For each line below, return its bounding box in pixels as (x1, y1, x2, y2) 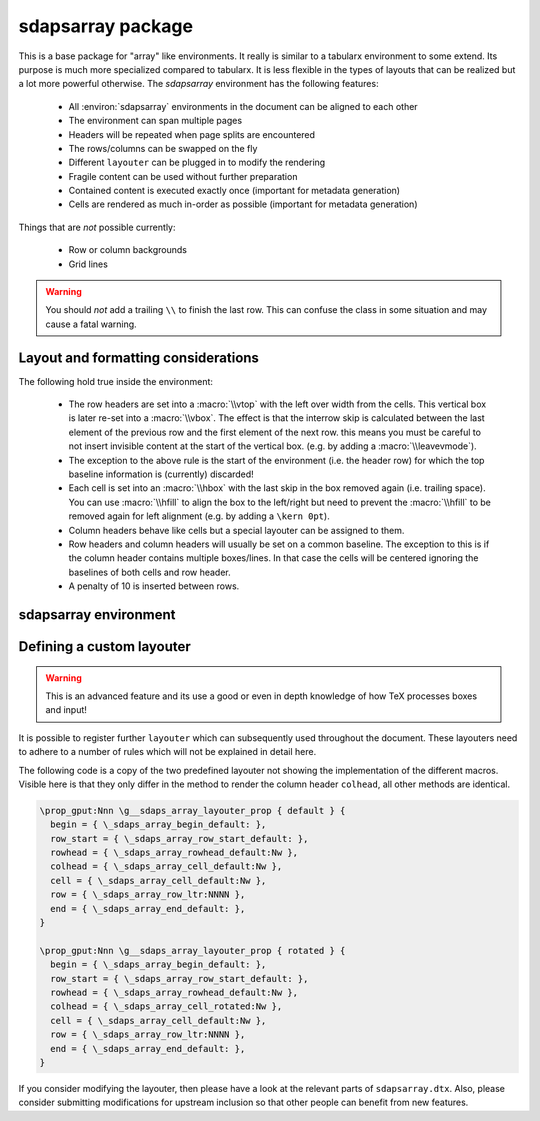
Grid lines (68, 258, 109, 270)
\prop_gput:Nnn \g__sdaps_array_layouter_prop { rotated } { (39, 945, 346, 956)
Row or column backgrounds (68, 244, 187, 256)
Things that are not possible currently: (18, 221, 176, 233)
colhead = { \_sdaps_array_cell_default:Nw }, (50, 861, 283, 872)
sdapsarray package (18, 15, 194, 37)
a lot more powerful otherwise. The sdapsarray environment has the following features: (18, 78, 379, 90)
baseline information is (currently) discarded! (68, 468, 254, 480)
